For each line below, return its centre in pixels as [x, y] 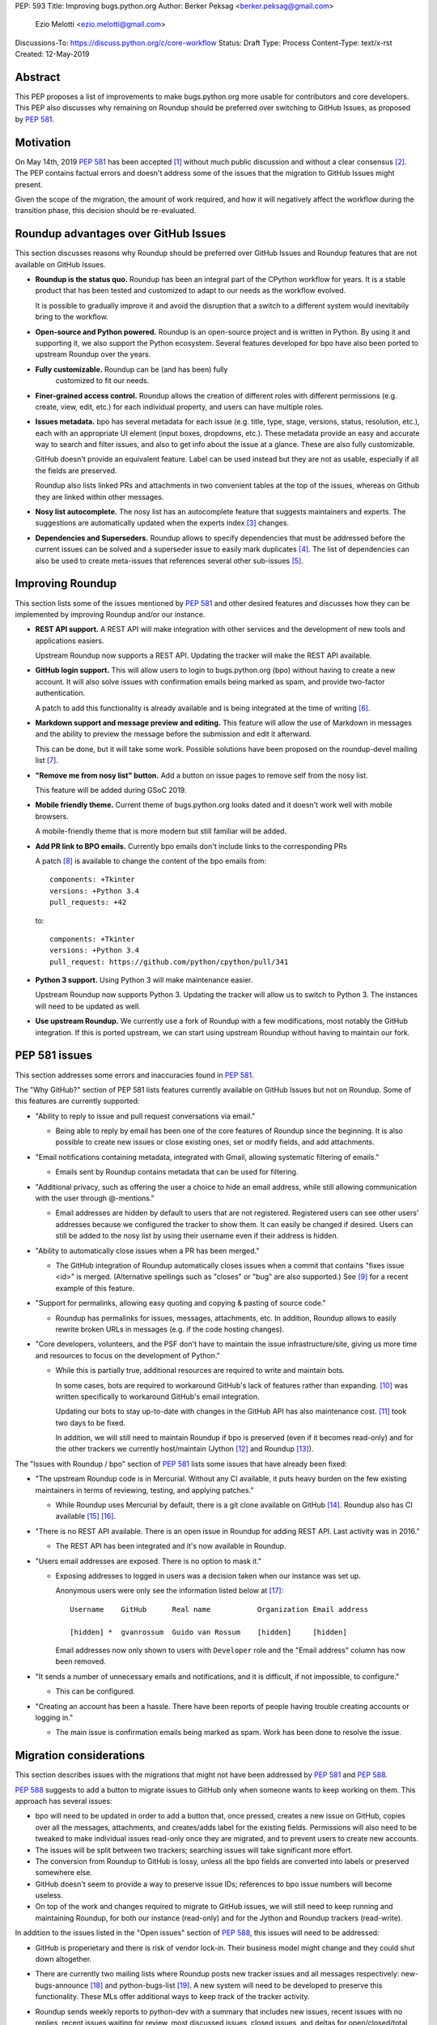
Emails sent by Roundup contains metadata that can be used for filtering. [177, 1172]
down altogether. [64, 1959]
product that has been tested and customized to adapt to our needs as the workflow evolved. [191, 291]
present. [29, 184]
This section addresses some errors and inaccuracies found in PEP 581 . [134, 1075]
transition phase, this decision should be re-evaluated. [106, 211]
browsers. [52, 816]
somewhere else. [64, 1873]
